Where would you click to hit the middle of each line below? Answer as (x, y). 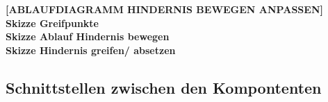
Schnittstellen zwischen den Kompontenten (164, 87)
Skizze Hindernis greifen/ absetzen (91, 50)
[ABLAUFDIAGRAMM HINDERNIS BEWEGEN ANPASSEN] (164, 9)
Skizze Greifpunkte (52, 23)
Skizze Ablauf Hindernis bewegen (88, 36)
